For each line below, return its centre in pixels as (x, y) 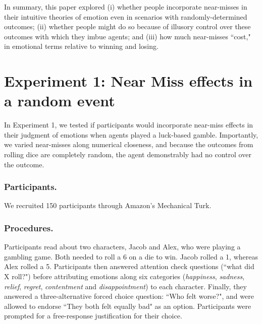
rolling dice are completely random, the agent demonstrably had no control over (128, 154)
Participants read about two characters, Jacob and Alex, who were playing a (122, 247)
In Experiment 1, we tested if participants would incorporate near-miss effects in (129, 125)
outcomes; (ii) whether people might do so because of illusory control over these (127, 26)
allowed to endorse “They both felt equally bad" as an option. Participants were (128, 306)
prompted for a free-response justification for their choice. (93, 316)
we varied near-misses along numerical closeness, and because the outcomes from (129, 144)
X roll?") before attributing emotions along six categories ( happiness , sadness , (124, 276)
